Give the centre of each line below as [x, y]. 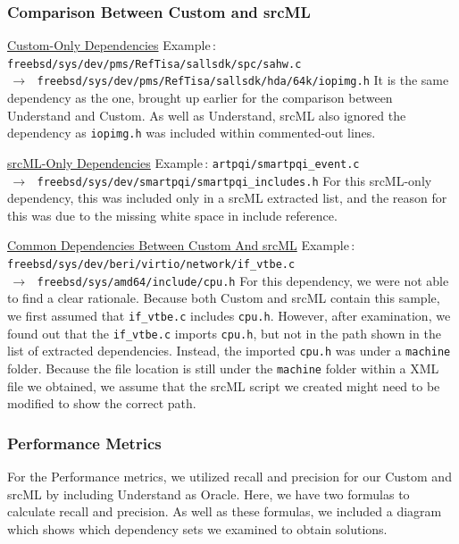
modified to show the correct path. [102, 403]
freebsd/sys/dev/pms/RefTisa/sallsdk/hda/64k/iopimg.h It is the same [243, 80]
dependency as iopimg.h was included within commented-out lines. [192, 133]
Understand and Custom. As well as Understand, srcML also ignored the [207, 115]
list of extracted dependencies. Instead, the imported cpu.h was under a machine [229, 351]
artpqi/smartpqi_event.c [286, 164]
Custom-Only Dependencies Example [109, 45]
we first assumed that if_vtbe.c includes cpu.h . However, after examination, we [229, 315]
